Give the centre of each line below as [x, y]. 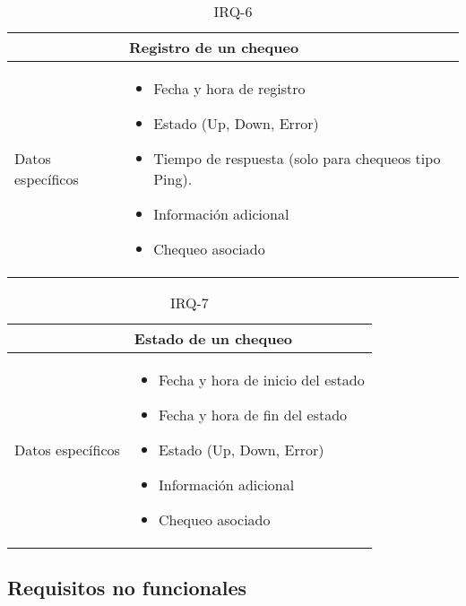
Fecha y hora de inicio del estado [261, 380]
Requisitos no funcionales [127, 588]
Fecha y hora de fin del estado [253, 415]
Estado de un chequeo [213, 338]
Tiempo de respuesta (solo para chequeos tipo [297, 158]
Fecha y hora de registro [229, 88]
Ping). [173, 179]
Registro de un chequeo [214, 47]
